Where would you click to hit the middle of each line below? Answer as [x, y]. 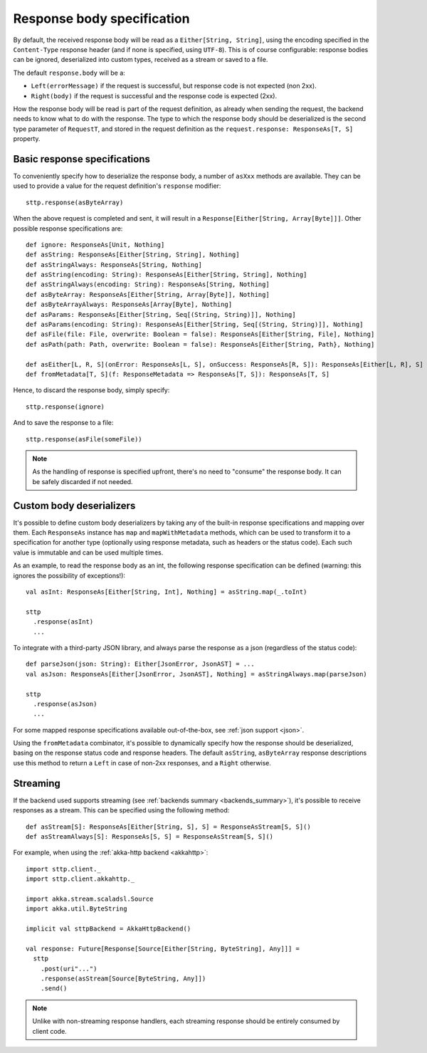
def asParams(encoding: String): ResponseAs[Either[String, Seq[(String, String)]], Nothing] [195, 325]
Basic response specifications [82, 159]
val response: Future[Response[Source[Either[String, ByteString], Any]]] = [163, 948]
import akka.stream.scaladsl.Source [90, 899]
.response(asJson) [65, 704]
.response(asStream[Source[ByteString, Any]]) [123, 979]
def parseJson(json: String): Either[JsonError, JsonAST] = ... [141, 664]
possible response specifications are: [68, 229]
